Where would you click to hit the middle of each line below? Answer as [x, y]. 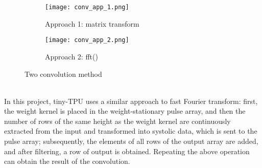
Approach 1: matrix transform [92, 23]
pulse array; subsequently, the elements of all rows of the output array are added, [131, 141]
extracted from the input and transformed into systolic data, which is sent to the [131, 131]
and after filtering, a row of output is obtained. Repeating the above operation [127, 151]
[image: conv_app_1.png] [87, 7]
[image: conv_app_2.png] [87, 40]
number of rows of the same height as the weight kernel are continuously [117, 121]
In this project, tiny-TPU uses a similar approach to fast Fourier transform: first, [131, 101]
